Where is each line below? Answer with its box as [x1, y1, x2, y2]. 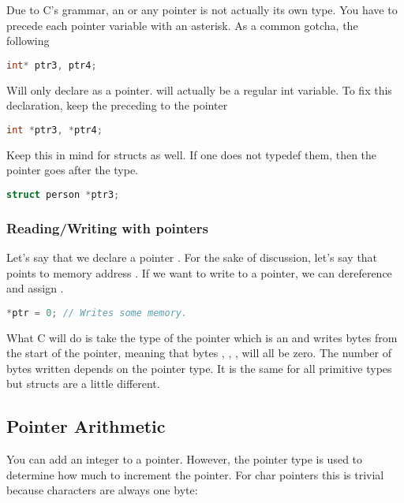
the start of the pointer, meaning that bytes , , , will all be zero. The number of [6, 345, 391, 361]
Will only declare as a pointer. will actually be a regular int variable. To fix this [6, 81, 392, 98]
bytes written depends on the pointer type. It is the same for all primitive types [6, 360, 392, 376]
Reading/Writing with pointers [6, 218, 208, 237]
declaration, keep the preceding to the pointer [6, 97, 228, 114]
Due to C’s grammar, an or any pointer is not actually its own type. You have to [6, 2, 398, 17]
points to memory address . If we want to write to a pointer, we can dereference [6, 264, 392, 281]
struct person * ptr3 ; [6, 188, 120, 200]
